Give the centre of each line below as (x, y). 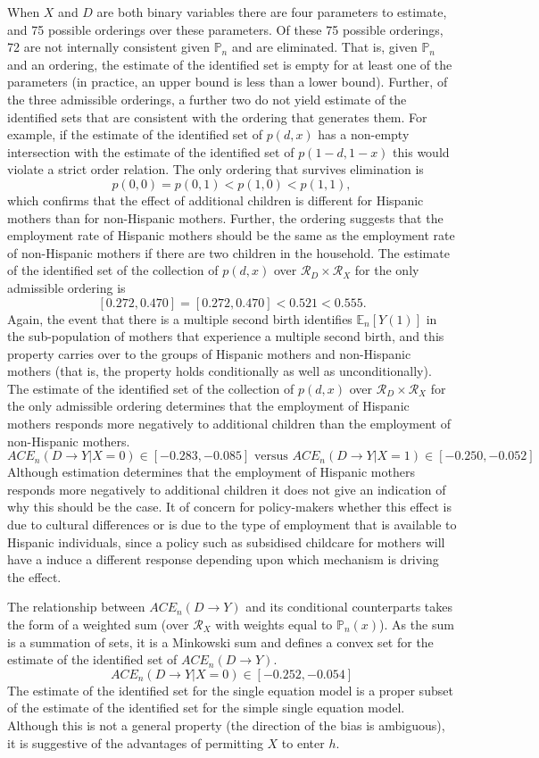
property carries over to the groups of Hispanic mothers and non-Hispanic (209, 353)
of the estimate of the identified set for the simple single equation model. (206, 708)
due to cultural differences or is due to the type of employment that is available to (232, 525)
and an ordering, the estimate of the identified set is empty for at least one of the (230, 64)
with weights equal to (274, 624)
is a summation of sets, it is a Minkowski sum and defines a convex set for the (220, 641)
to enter (303, 742)
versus (271, 457)
